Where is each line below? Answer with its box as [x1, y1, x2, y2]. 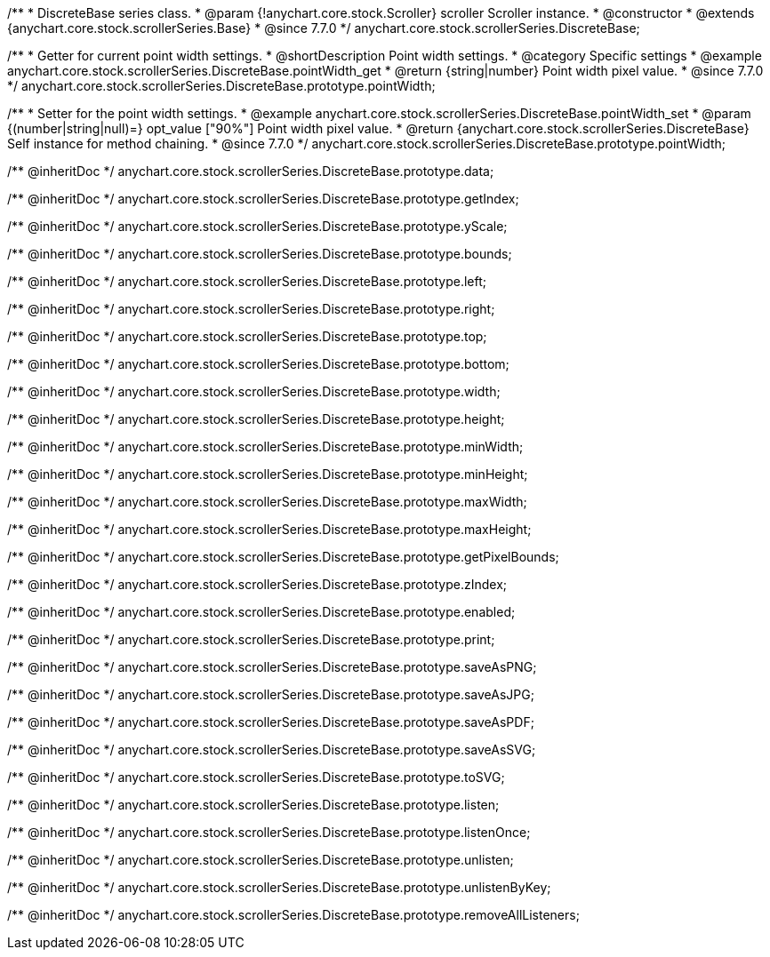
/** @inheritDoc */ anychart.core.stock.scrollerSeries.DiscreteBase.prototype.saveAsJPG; [7, 687, 534, 702]
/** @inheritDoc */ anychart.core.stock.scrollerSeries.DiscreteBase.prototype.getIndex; [7, 191, 519, 206]
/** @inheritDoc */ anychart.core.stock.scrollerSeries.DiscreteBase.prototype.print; [7, 632, 495, 647]
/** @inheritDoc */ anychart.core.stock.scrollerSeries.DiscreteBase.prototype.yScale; [7, 219, 508, 234]
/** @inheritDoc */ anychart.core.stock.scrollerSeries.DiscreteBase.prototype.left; [7, 274, 487, 289]
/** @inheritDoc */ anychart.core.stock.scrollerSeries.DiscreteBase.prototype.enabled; [7, 604, 516, 619]
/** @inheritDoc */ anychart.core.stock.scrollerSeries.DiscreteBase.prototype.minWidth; [7, 439, 524, 454]
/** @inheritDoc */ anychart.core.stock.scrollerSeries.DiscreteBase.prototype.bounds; [7, 246, 512, 261]
